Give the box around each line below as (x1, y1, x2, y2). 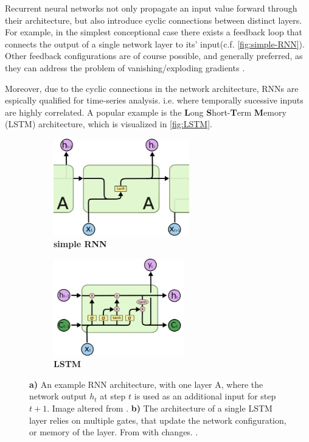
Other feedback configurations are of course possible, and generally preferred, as (5, 49, 303, 62)
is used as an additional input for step (134, 390, 276, 402)
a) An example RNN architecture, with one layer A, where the (29, 377, 263, 390)
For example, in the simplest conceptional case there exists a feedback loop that (5, 26, 303, 38)
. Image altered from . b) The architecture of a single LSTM (47, 401, 273, 414)
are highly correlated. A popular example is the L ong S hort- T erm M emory (5, 105, 286, 118)
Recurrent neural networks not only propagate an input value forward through (5, 2, 297, 14)
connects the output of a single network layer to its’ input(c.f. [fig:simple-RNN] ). (5, 37, 305, 50)
